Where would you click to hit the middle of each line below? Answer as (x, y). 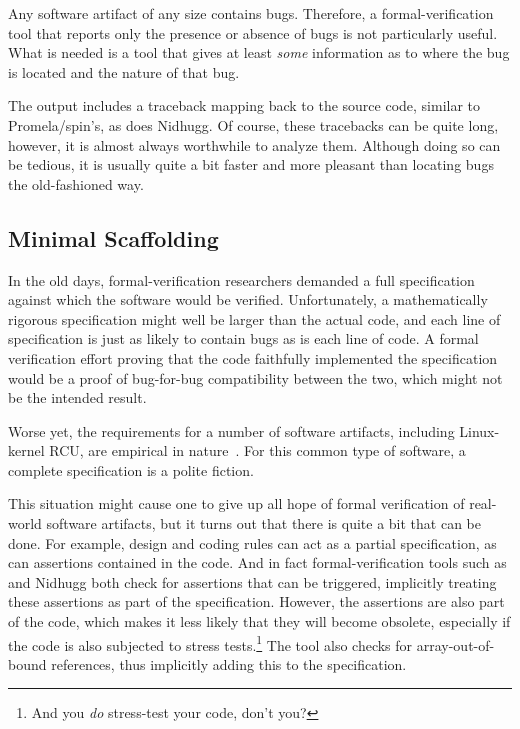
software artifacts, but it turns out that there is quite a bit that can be (264, 523)
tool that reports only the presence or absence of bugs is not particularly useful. (253, 32)
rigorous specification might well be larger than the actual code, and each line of (254, 318)
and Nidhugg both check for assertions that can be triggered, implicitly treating (252, 581)
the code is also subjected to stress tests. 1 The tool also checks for (210, 643)
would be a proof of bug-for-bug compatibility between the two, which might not (255, 377)
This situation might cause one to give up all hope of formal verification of (236, 503)
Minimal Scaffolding (113, 237)
